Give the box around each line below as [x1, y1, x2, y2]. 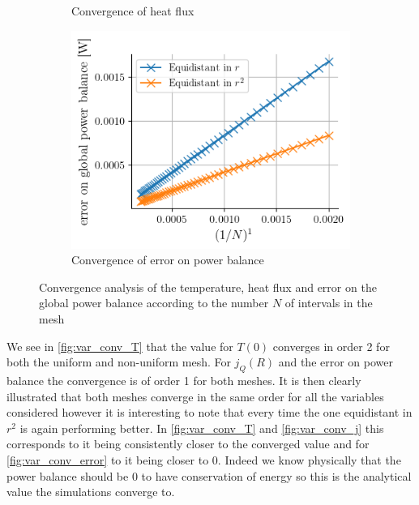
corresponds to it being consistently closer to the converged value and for [6, 435, 370, 452]
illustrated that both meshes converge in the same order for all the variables [6, 387, 384, 404]
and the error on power [278, 353, 394, 370]
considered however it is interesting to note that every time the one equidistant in [6, 404, 413, 421]
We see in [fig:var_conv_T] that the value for [6, 337, 233, 354]
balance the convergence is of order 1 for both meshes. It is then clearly [6, 372, 361, 389]
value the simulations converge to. [6, 483, 175, 500]
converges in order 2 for [272, 337, 390, 354]
